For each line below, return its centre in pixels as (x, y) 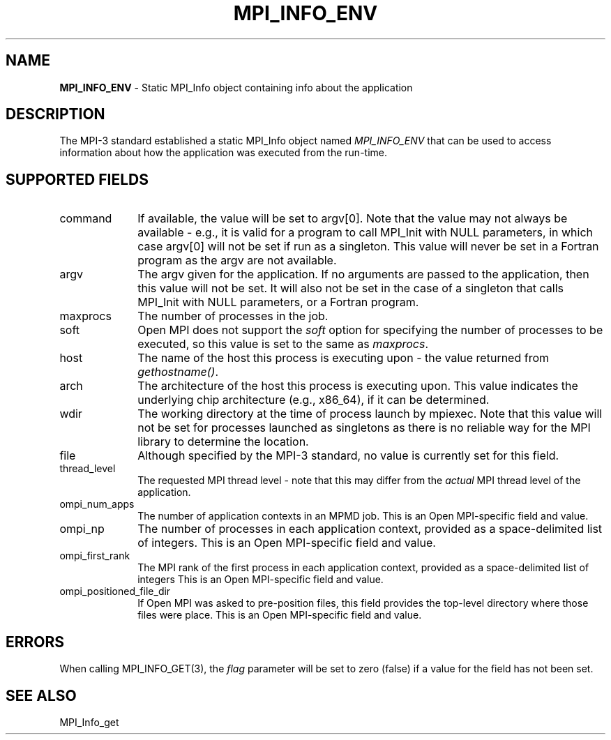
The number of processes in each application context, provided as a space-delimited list (370, 529)
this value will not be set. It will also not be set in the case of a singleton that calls (351, 288)
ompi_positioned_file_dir (115, 591)
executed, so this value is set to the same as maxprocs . (283, 344)
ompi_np (82, 529)
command (86, 219)
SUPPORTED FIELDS (77, 179)
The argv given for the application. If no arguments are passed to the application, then (363, 274)
